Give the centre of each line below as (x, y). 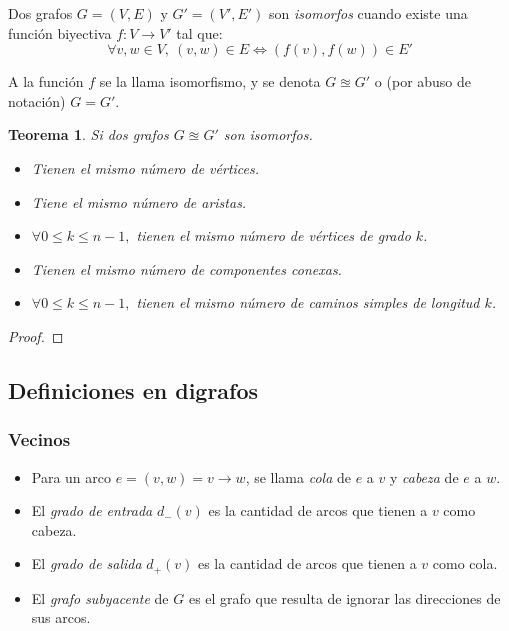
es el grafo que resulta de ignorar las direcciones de (344, 597)
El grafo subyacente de (100, 597)
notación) (37, 100)
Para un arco (71, 476)
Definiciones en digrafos (133, 389)
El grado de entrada (92, 510)
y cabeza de (424, 476)
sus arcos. (61, 617)
